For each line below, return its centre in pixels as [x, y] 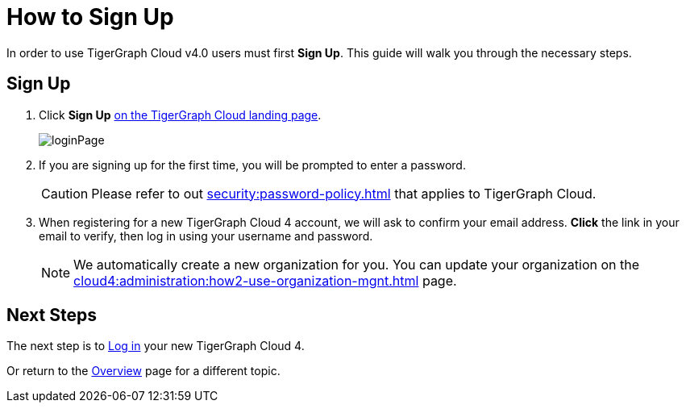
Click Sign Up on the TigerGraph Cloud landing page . [180, 115]
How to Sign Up [90, 17]
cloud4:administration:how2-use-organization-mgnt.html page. [265, 280]
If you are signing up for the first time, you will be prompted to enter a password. [252, 165]
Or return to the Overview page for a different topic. [143, 371]
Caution [65, 193]
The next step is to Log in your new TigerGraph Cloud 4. [156, 346]
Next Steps [52, 315]
